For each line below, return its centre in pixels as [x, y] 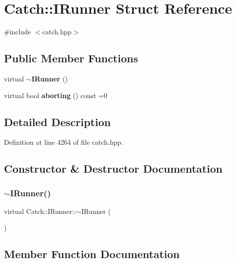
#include [18, 32]
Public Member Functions [71, 58]
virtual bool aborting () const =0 [56, 95]
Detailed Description [58, 121]
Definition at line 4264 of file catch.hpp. [64, 142]
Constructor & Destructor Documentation [113, 169]
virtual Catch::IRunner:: [40, 211]
